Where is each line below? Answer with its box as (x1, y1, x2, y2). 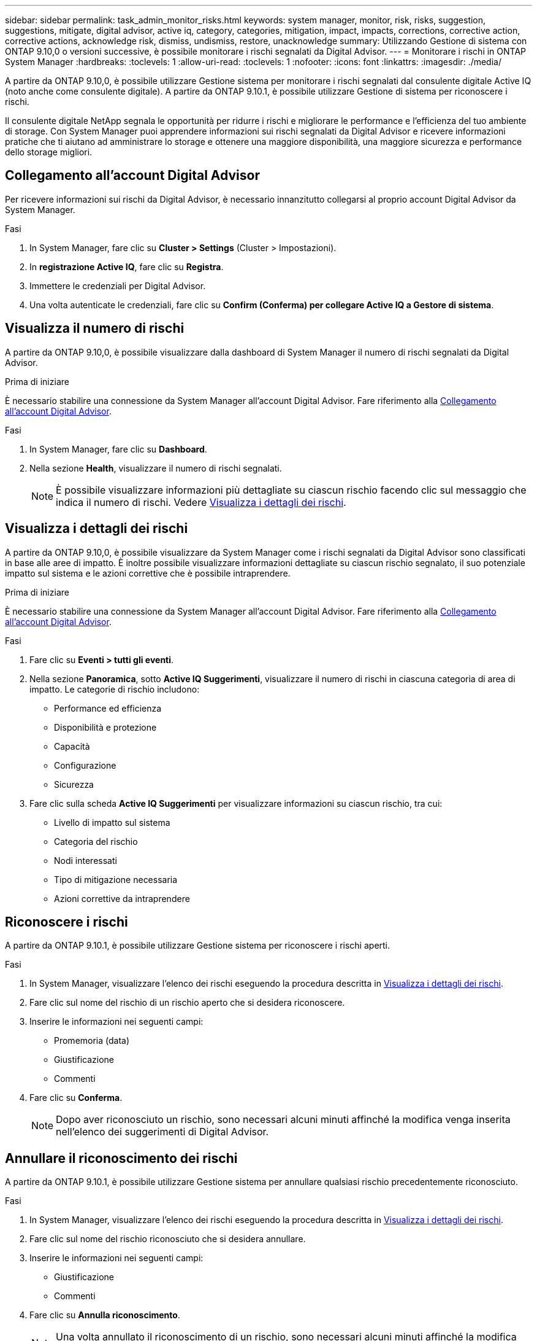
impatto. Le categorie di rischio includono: (29, 683, 200, 694)
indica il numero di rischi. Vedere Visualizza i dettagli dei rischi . (56, 496, 346, 508)
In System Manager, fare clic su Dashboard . (29, 443, 207, 454)
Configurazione (54, 760, 116, 771)
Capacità (54, 740, 90, 752)
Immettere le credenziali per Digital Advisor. (29, 280, 206, 291)
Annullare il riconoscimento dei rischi (5, 1150, 238, 1166)
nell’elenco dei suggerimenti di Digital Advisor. (56, 1125, 269, 1138)
